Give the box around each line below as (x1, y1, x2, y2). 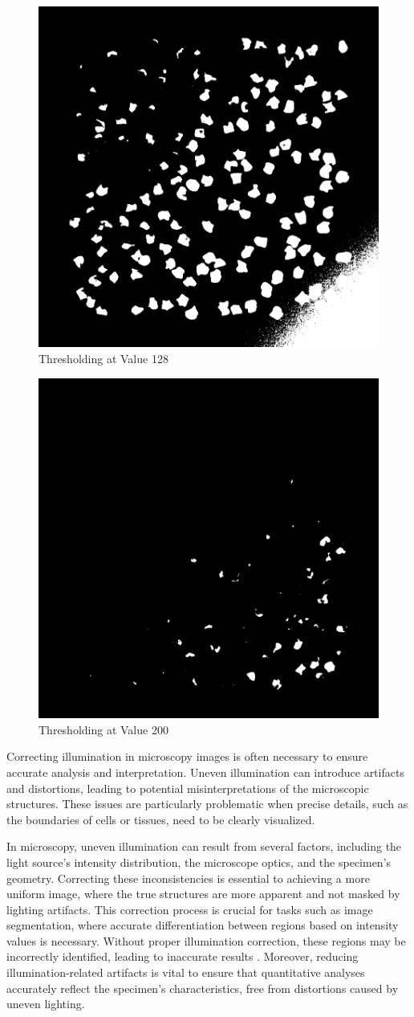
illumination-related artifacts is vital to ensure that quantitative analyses (6, 964, 365, 981)
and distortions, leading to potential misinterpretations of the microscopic (6, 779, 369, 796)
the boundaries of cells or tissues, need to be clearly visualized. (6, 811, 315, 827)
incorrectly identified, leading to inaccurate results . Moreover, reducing (6, 948, 359, 965)
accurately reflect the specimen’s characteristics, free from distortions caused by (6, 979, 399, 996)
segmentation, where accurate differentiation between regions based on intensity (6, 917, 399, 933)
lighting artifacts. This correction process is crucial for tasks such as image (6, 901, 373, 917)
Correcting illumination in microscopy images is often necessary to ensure (6, 748, 368, 765)
